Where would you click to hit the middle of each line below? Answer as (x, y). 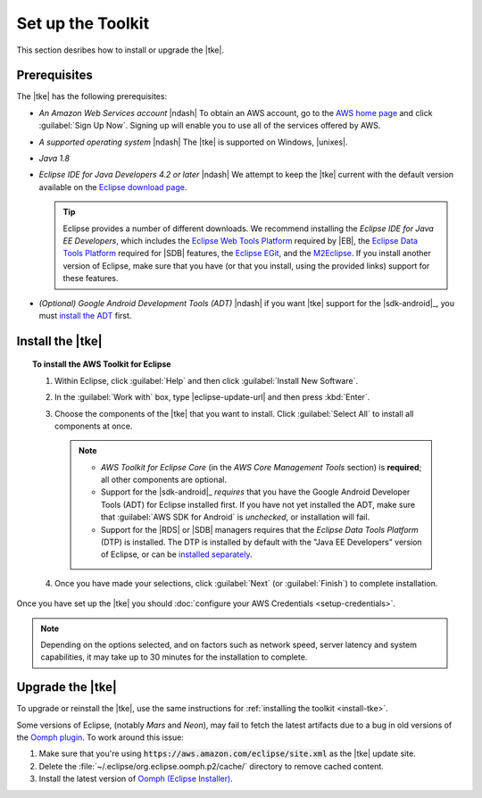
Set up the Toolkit (83, 23)
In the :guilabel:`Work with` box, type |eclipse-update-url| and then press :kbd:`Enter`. (212, 397)
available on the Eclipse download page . (113, 187)
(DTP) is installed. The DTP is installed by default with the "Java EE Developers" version (262, 542)
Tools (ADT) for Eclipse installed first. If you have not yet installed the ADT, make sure (258, 504)
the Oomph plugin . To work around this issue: (100, 737)
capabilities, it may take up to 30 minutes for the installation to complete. (174, 657)
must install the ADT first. (85, 315)
